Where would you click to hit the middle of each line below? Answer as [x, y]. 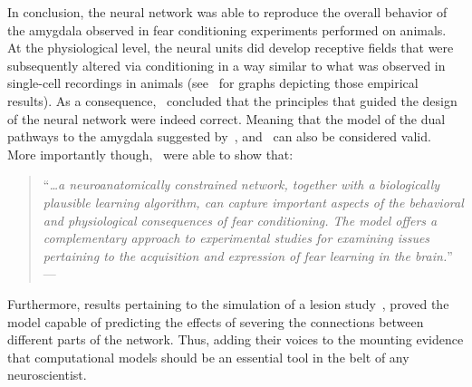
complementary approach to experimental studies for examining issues [236, 238]
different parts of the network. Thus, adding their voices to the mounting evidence [236, 339]
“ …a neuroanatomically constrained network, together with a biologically [241, 184]
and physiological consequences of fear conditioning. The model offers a [240, 220]
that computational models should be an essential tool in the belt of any [208, 357]
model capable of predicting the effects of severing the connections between [216, 321]
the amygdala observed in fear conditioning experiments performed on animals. [227, 29]
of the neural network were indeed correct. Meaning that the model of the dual [226, 118]
